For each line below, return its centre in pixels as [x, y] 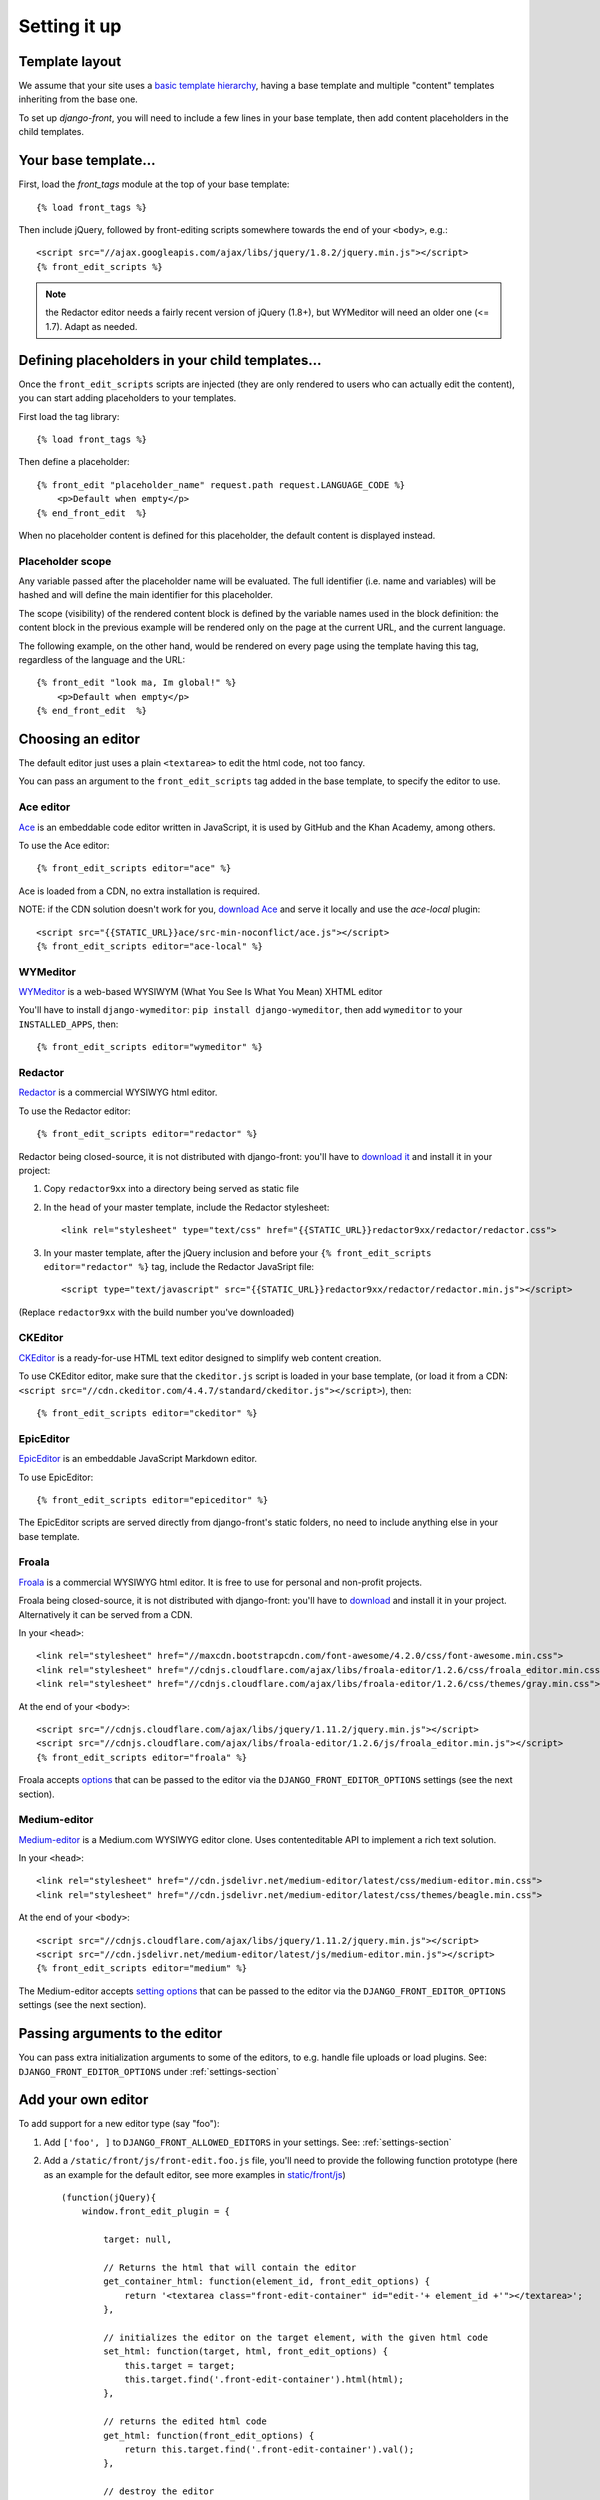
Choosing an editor [79, 738]
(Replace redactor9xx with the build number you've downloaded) [156, 1312]
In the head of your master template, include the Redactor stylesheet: [186, 1207]
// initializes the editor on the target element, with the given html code [296, 2337]
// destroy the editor [159, 2491]
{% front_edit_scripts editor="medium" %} [142, 1968]
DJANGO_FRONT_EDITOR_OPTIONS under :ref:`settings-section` [149, 2071]
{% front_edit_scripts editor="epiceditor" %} [152, 1499]
